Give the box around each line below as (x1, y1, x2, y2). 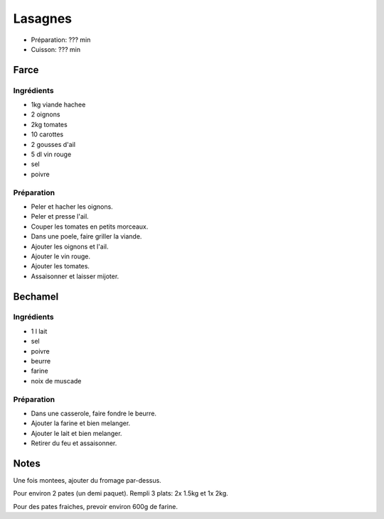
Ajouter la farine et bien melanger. (31, 419, 131, 427)
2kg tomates (31, 120, 68, 129)
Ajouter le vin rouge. (31, 252, 90, 261)
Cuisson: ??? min (31, 45, 81, 53)
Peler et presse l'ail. (31, 212, 89, 221)
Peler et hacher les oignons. (31, 202, 113, 211)
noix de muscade (31, 376, 82, 385)
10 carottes (31, 130, 64, 138)
